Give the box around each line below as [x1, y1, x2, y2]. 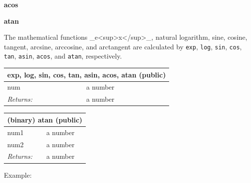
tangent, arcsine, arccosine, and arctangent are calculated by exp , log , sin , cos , [4, 41, 242, 51]
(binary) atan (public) [7, 114, 82, 124]
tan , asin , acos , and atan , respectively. [4, 51, 122, 61]
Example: [4, 169, 32, 180]
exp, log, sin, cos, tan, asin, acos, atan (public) [7, 69, 166, 79]
